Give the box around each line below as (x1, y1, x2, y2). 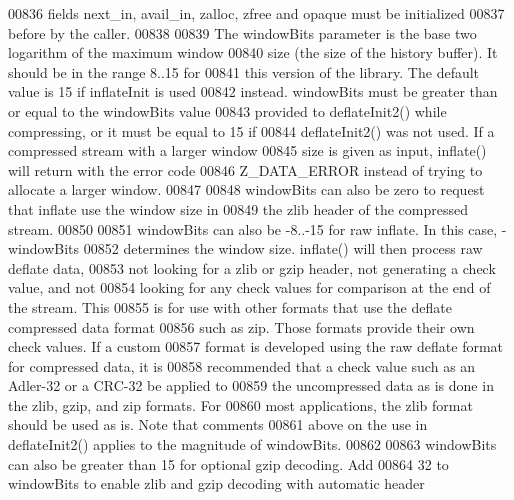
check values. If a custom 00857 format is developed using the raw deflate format (8, 336, 504, 357)
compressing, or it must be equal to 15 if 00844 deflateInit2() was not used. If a (8, 120, 495, 141)
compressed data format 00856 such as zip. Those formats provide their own (8, 316, 475, 337)
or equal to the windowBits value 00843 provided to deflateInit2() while (8, 100, 447, 121)
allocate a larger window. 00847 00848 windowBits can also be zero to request (8, 179, 485, 200)
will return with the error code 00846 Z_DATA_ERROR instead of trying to (8, 159, 483, 180)
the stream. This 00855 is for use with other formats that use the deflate (8, 296, 452, 317)
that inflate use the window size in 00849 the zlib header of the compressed (8, 198, 469, 219)
